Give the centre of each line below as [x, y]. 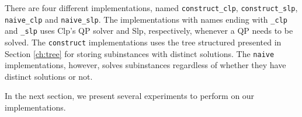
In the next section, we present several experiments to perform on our [130, 96]
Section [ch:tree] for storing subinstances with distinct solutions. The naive [140, 53]
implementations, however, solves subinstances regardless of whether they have [145, 65]
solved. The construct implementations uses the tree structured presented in [143, 42]
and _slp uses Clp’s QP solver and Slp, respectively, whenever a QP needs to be [149, 31]
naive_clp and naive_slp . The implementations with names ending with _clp [146, 19]
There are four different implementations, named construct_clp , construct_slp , [151, 8]
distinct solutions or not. [49, 76]
